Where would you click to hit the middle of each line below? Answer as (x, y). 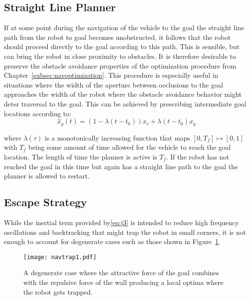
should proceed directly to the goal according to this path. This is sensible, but (122, 46)
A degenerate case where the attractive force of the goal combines (121, 273)
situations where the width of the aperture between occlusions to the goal (114, 84)
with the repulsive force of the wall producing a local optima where (124, 282)
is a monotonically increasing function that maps (117, 137)
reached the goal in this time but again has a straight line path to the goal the (121, 166)
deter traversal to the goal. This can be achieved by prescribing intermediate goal (125, 103)
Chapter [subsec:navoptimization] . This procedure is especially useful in (111, 75)
